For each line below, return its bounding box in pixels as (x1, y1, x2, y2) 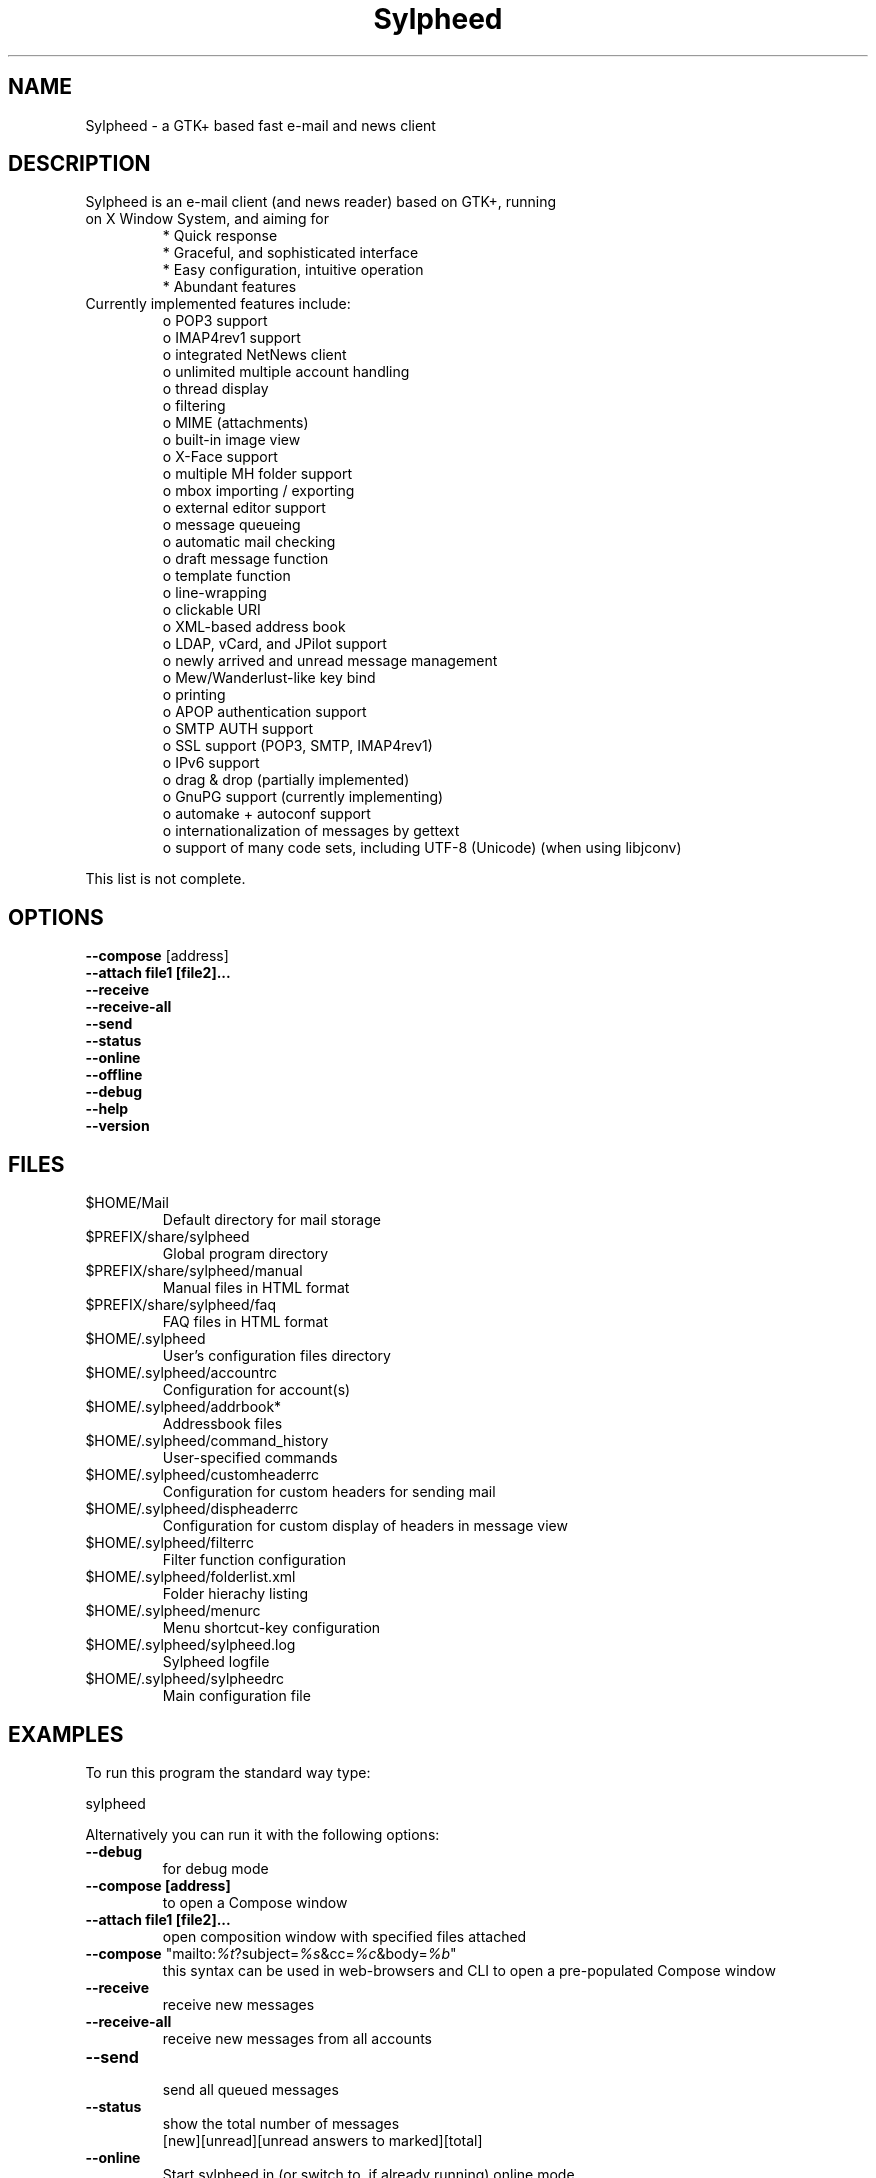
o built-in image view (162, 431, 301, 449)
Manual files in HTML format (162, 1279, 350, 1297)
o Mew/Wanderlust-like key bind (162, 669, 376, 687)
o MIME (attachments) (162, 414, 309, 432)
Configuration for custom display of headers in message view (162, 1517, 568, 1535)
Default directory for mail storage (162, 1211, 381, 1229)
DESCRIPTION (8, 151, 151, 177)
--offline (85, 1066, 143, 1084)
